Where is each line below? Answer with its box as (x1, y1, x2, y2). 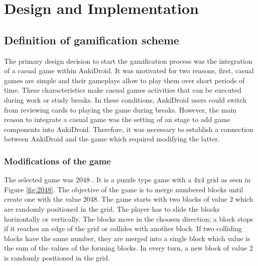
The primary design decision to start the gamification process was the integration (4, 55, 253, 66)
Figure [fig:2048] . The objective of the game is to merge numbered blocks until (4, 184, 243, 194)
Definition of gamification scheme (4, 32, 179, 47)
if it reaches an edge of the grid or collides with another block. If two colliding (4, 223, 242, 234)
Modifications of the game (4, 154, 111, 167)
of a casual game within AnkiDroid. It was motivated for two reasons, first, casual (4, 65, 254, 76)
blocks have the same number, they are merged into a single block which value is (4, 233, 251, 243)
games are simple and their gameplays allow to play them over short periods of (4, 75, 245, 85)
